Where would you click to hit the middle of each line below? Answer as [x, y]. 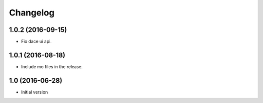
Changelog [32, 13]
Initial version [35, 92]
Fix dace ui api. [37, 42]
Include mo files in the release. [52, 66]
